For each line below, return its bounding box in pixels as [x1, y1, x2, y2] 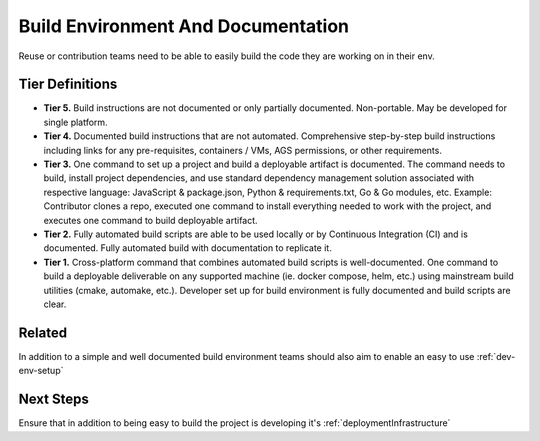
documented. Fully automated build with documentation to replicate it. [43, 242, 332, 254]
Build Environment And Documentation [18, 15, 350, 37]
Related [18, 324, 68, 341]
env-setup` [18, 365, 64, 377]
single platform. [43, 116, 109, 128]
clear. [43, 298, 67, 310]
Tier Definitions [18, 76, 118, 93]
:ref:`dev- [476, 350, 516, 362]
